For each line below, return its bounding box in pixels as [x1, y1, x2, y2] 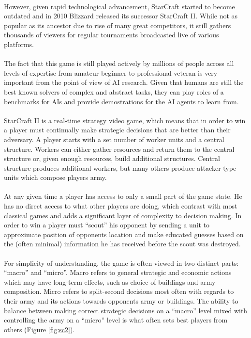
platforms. [4, 39, 34, 49]
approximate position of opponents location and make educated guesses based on [4, 229, 244, 239]
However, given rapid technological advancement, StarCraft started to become [4, 1, 235, 11]
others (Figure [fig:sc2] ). [4, 324, 75, 334]
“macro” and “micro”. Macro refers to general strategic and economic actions [4, 267, 232, 277]
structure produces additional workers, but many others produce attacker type [4, 162, 236, 173]
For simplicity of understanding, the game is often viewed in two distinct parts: [4, 258, 239, 268]
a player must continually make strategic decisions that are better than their [4, 125, 231, 135]
